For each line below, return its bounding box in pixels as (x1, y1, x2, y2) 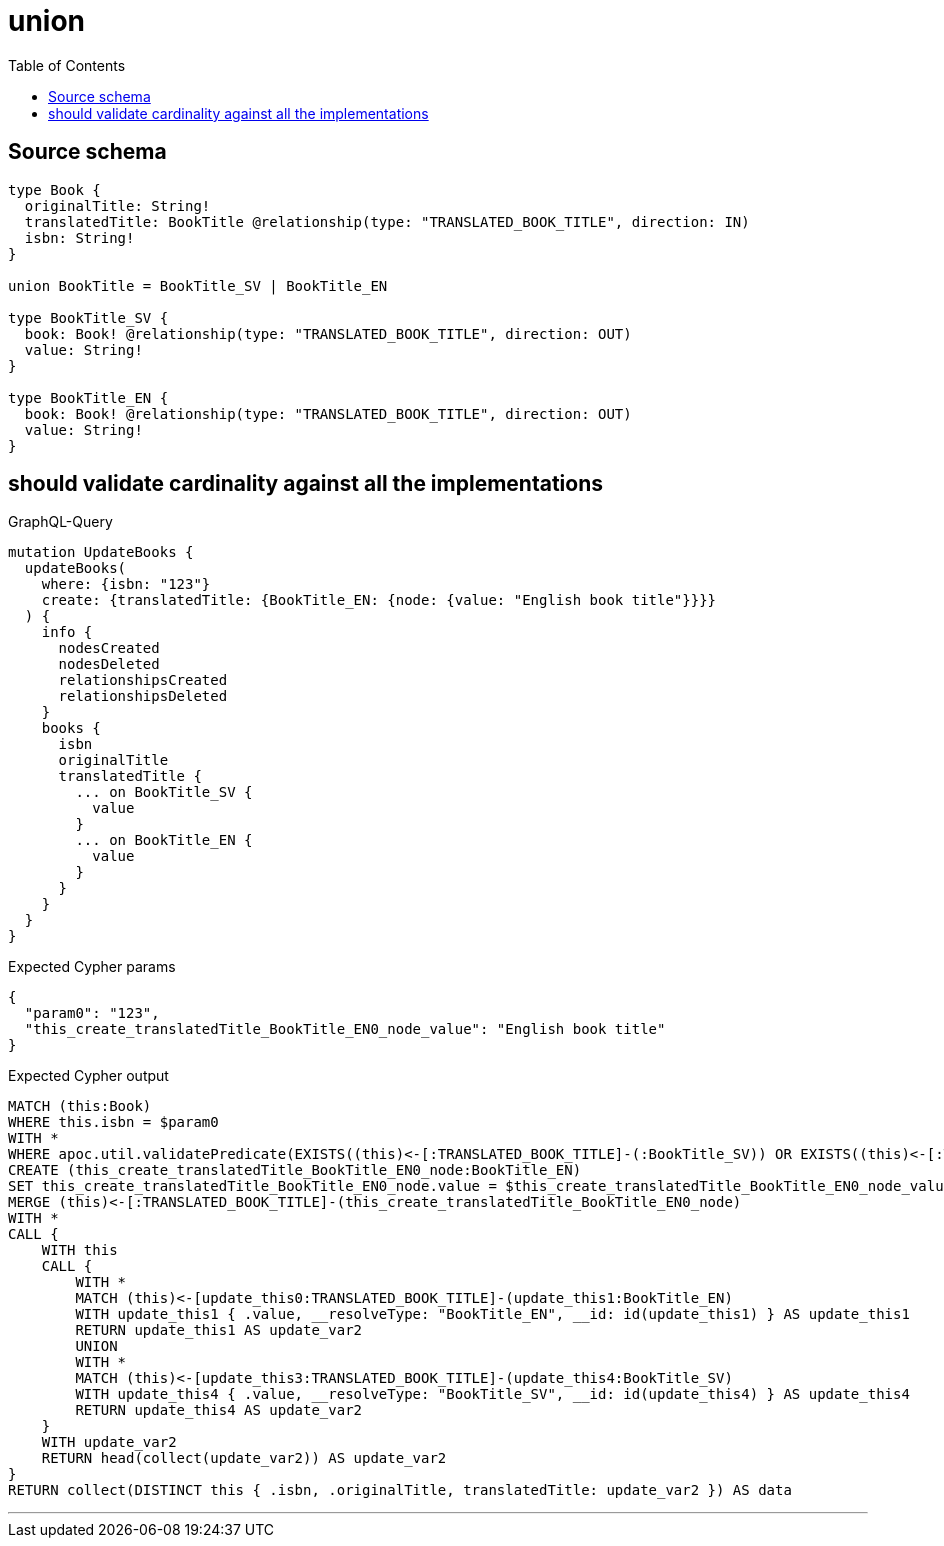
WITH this (41, 1242, 118, 1259)
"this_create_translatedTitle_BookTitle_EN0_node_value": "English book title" (24, 1021, 666, 1038)
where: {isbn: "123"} (41, 576, 211, 593)
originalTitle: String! (24, 197, 211, 214)
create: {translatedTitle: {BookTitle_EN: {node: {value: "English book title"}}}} (41, 592, 717, 609)
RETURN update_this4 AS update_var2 (75, 1402, 363, 1419)
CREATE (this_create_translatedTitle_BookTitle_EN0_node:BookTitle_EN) (8, 1162, 582, 1179)
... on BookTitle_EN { (75, 832, 253, 849)
